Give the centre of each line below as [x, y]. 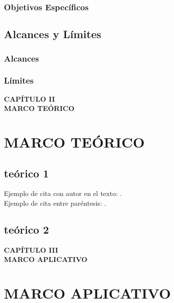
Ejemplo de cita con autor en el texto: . [63, 193]
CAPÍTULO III [31, 249]
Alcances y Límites [53, 34]
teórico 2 [27, 229]
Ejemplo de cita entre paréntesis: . [55, 203]
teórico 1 [27, 173]
